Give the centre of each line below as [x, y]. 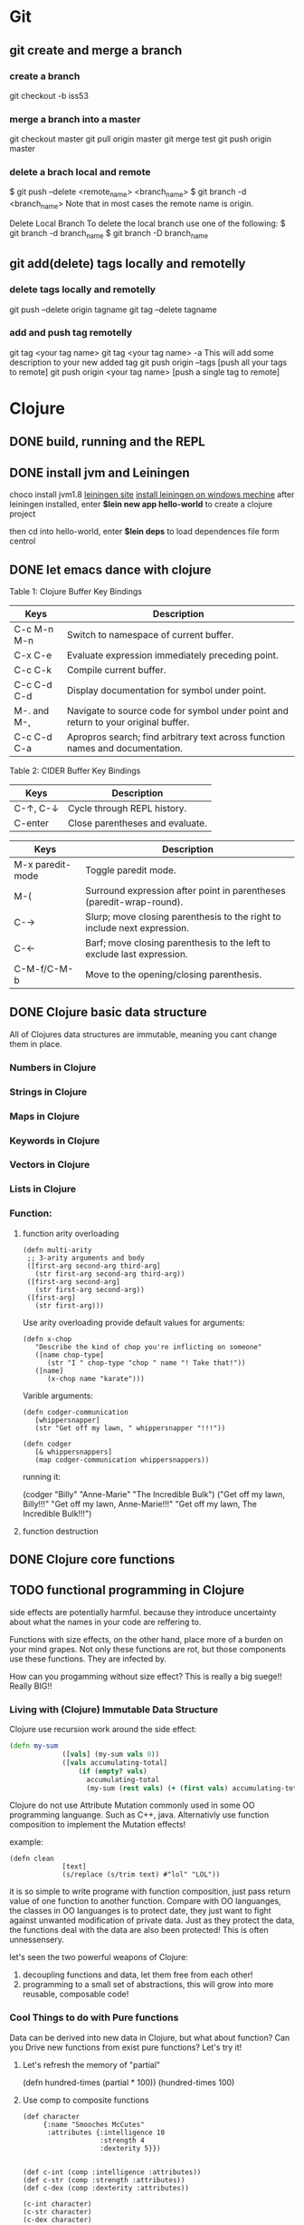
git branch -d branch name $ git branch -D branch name [109, 234]
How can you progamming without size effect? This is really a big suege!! [146, 1676]
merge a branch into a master [75, 119]
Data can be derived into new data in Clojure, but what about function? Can [150, 2037]
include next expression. [138, 928]
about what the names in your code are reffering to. [105, 1622]
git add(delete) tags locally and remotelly [128, 264]
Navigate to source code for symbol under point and [178, 711]
